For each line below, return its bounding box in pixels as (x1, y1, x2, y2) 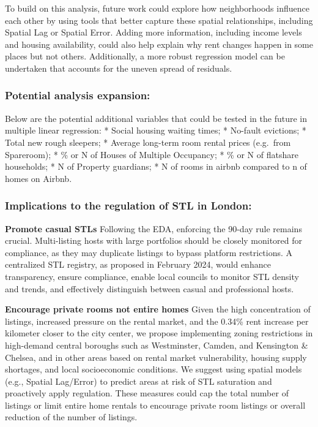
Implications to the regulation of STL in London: (5, 198, 252, 213)
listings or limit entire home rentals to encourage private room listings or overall (5, 398, 306, 411)
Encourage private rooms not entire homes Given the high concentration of (5, 303, 311, 316)
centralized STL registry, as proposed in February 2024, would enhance (5, 258, 271, 271)
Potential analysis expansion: (5, 88, 150, 103)
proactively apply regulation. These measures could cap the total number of (5, 387, 289, 399)
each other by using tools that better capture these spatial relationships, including (5, 13, 313, 26)
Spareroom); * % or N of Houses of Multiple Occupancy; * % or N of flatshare (5, 148, 298, 161)
